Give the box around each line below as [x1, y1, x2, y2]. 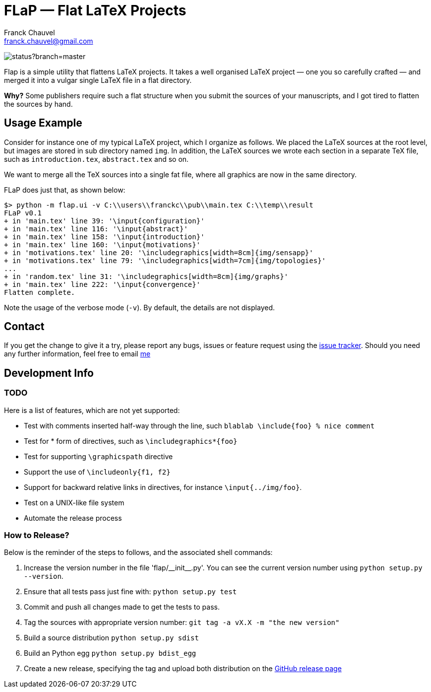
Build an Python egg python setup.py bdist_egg [24, 649, 196, 658]
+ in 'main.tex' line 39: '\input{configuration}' [4, 216, 205, 225]
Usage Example [4, 117, 82, 130]
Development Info [4, 366, 94, 379]
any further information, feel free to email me [4, 349, 151, 358]
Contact [4, 320, 45, 333]
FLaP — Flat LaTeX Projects [4, 2, 186, 19]
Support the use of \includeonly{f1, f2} [24, 467, 171, 476]
